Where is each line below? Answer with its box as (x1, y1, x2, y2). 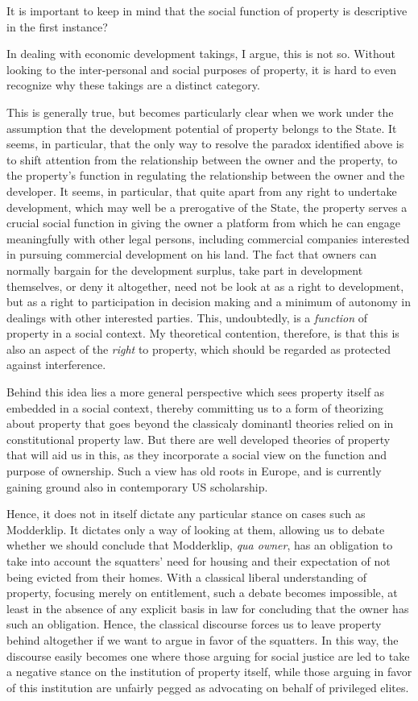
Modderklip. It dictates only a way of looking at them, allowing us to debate (6, 521, 385, 537)
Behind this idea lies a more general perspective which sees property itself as (6, 384, 385, 400)
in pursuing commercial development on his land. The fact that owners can (6, 246, 377, 263)
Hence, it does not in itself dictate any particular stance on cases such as (6, 505, 366, 522)
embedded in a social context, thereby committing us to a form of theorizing (6, 399, 384, 416)
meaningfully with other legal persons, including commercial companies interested (6, 230, 410, 247)
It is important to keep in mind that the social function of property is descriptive (6, 2, 408, 19)
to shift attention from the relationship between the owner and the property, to (6, 151, 398, 168)
